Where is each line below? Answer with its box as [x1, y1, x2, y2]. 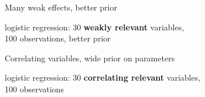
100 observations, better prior [5, 32, 111, 44]
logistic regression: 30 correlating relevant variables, [5, 71, 201, 84]
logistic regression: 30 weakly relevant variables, [5, 20, 184, 33]
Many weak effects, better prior [5, 1, 117, 13]
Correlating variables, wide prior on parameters [5, 51, 175, 64]
